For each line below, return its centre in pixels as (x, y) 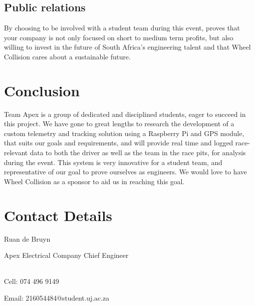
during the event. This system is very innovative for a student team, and (113, 162)
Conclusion (42, 90)
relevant (16, 153)
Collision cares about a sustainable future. (67, 56)
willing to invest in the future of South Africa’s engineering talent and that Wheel (127, 47)
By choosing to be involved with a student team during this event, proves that (122, 28)
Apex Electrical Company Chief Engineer (66, 255)
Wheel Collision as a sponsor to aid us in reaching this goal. (94, 181)
